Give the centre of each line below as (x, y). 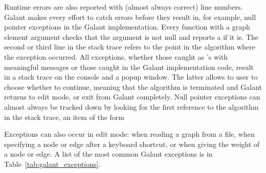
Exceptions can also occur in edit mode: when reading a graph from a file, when (129, 134)
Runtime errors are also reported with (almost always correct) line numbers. (124, 7)
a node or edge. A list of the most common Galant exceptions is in (108, 154)
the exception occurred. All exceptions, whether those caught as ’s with (116, 56)
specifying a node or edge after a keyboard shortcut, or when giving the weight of (132, 144)
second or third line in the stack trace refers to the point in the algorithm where (130, 47)
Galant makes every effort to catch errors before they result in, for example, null (130, 17)
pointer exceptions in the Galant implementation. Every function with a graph (127, 27)
